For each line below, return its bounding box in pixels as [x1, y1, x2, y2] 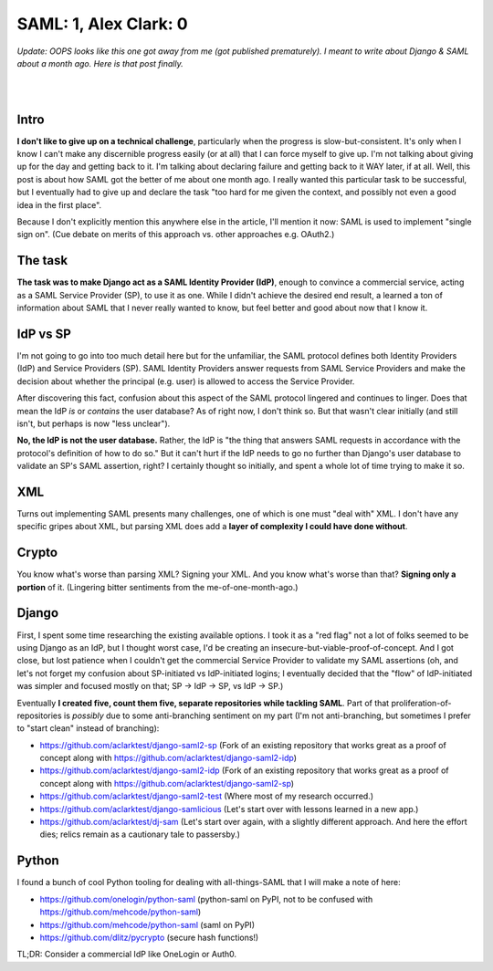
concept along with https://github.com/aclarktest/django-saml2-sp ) [39, 778, 295, 788]
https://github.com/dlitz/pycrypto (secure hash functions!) [39, 932, 259, 943]
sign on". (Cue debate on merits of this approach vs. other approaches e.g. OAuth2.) [16, 229, 335, 240]
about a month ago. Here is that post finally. [16, 57, 184, 68]
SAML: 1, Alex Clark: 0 [16, 14, 188, 34]
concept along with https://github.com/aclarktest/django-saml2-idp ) [39, 753, 297, 764]
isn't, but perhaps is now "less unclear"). [16, 418, 171, 429]
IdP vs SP [16, 326, 72, 341]
